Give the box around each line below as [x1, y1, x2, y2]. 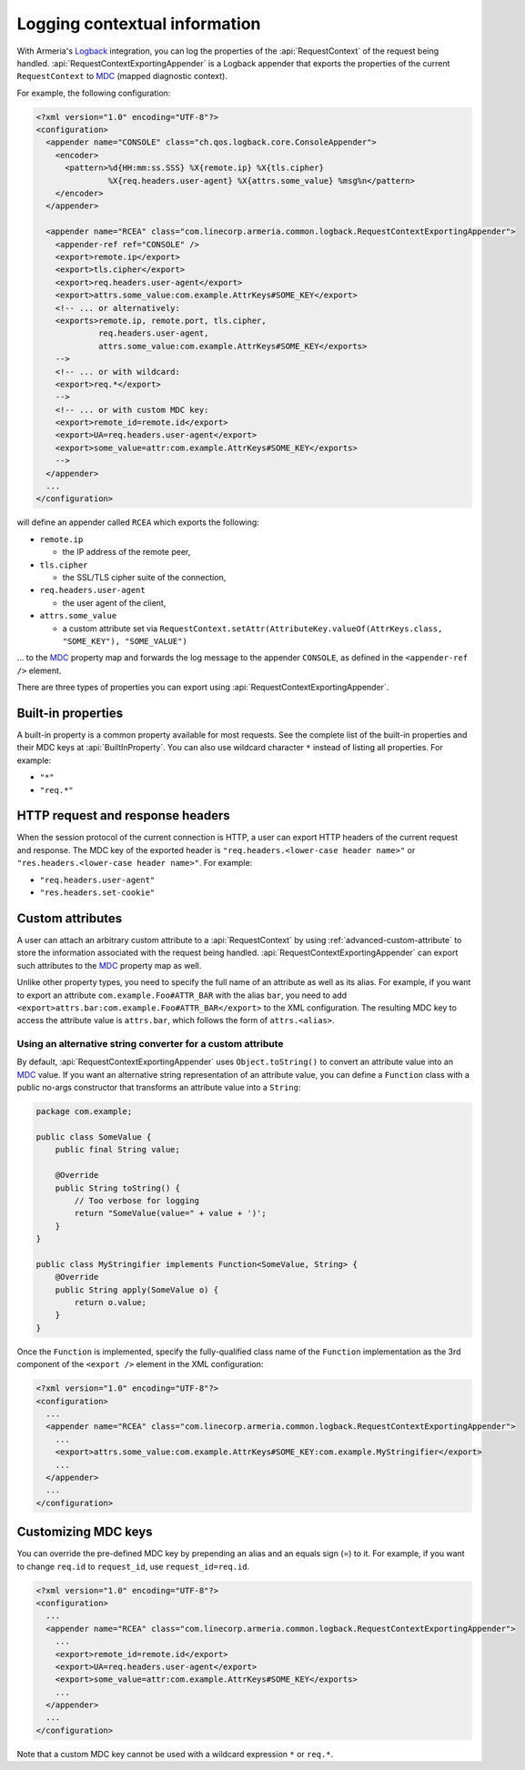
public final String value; [55, 1144, 181, 1155]
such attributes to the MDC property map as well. [16, 960, 202, 970]
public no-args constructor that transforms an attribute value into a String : [16, 1082, 301, 1093]
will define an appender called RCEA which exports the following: [16, 517, 259, 528]
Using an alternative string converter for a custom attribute [16, 1038, 284, 1051]
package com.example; [35, 1106, 133, 1117]
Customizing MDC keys [16, 1524, 154, 1540]
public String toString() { [55, 1182, 181, 1193]
